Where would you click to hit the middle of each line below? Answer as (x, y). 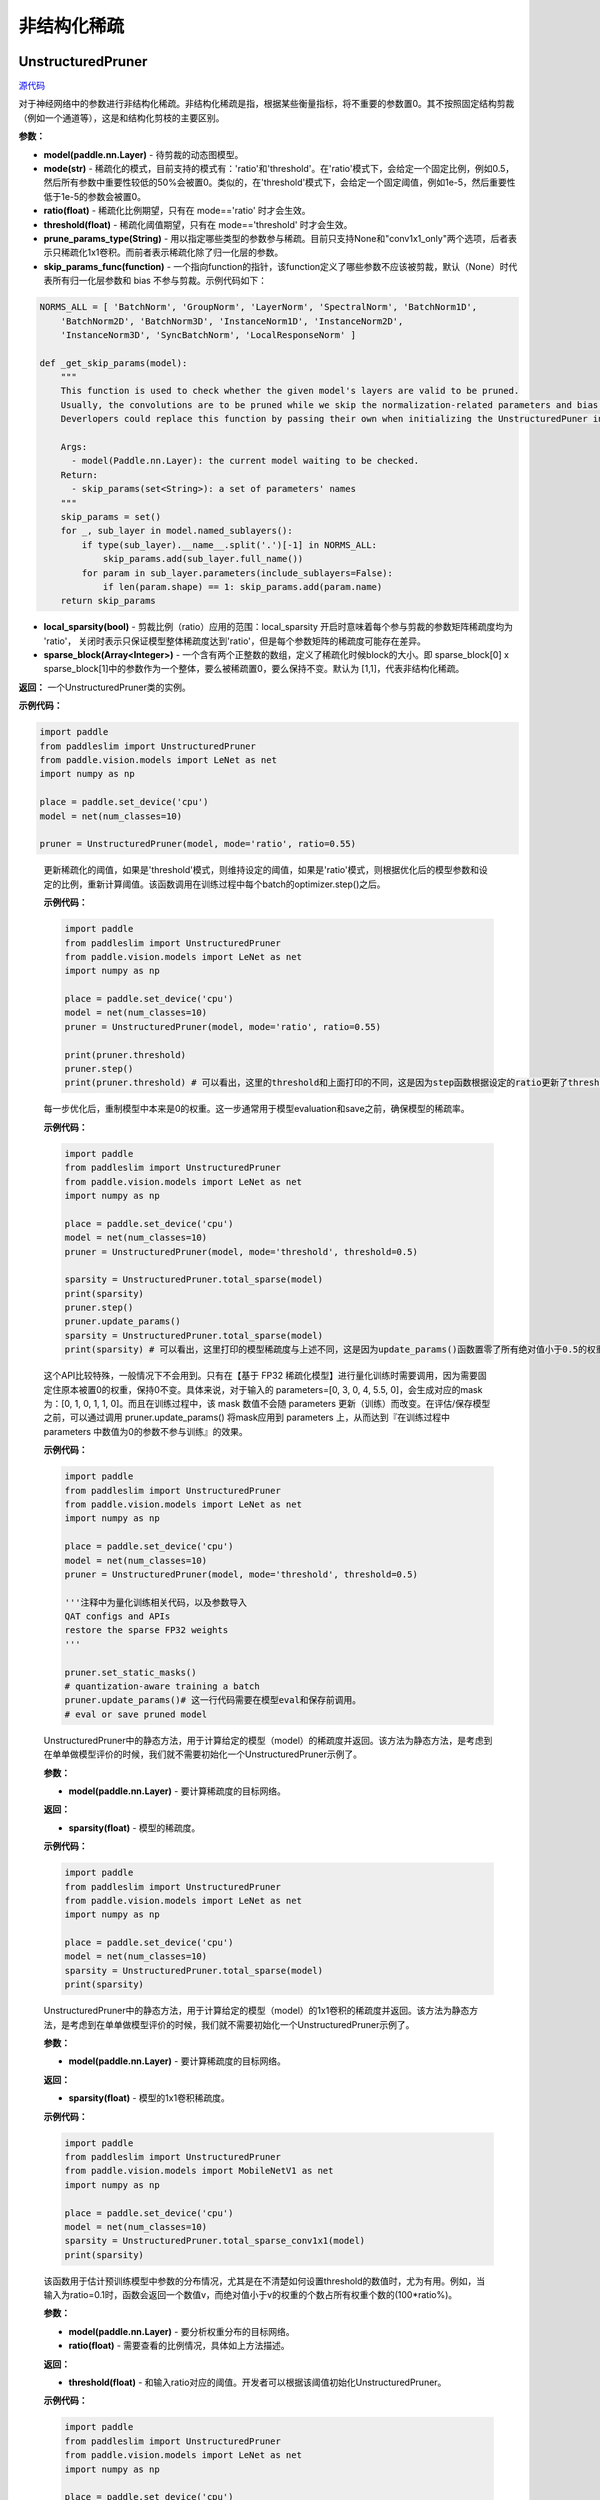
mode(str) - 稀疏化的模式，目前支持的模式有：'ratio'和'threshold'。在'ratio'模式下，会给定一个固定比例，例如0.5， (279, 169)
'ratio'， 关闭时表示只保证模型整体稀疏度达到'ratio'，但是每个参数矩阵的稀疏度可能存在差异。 (235, 641)
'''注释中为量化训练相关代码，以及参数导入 (155, 1602)
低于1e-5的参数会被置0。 (95, 196)
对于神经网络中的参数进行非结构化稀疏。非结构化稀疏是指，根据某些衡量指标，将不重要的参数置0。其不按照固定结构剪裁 (266, 104)
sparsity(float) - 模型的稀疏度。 (134, 1827)
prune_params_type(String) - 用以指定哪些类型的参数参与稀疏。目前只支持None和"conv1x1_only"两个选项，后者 (276, 238)
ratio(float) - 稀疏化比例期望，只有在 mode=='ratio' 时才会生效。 (177, 211)
